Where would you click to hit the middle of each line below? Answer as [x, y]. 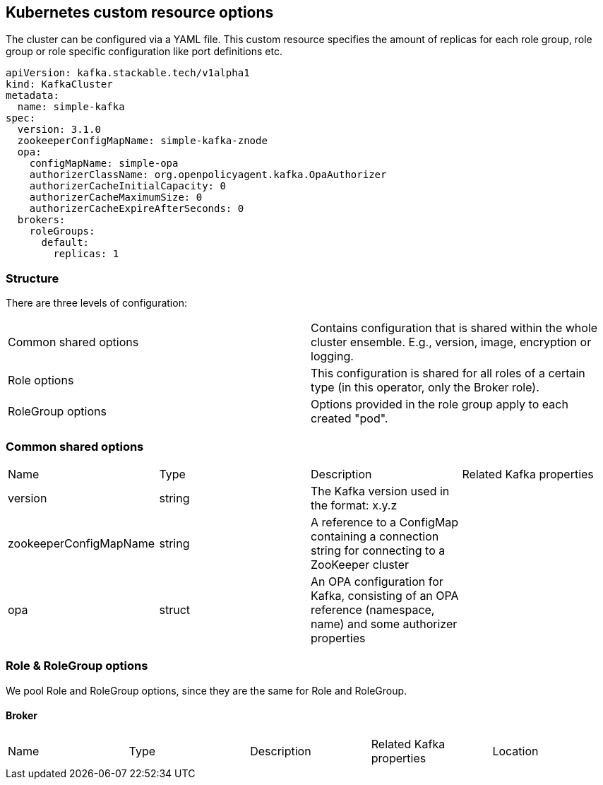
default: [65, 243]
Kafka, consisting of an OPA [385, 595]
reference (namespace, [373, 609]
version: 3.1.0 [59, 130]
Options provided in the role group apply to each [440, 405]
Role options [41, 380]
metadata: [32, 96]
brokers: [41, 220]
